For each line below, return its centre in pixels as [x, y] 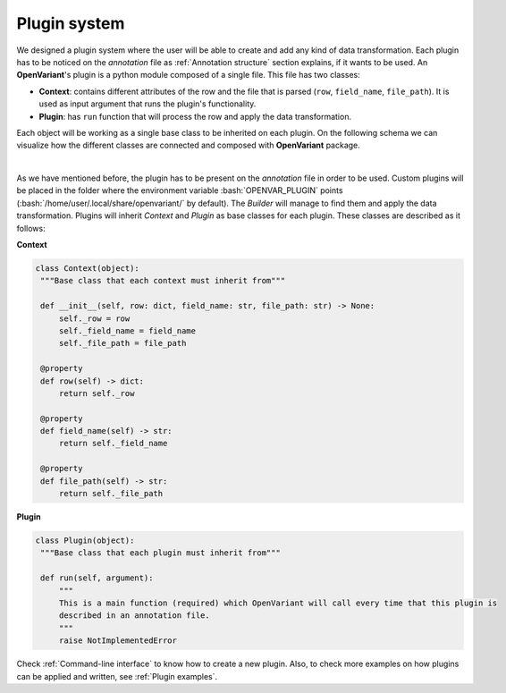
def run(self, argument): [97, 578]
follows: [31, 228]
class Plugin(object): [85, 541]
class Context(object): [88, 268]
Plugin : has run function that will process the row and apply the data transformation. [195, 116]
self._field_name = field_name [127, 330]
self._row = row [94, 318]
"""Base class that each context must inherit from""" [163, 281]
